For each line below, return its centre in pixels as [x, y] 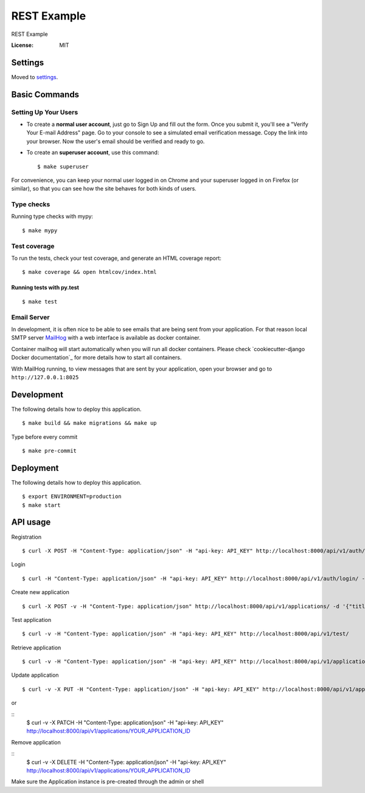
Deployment [35, 468]
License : [22, 45]
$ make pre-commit [50, 451]
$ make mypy [40, 230]
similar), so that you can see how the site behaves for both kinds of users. [104, 189]
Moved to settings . [35, 77]
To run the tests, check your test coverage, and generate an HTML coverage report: [116, 258]
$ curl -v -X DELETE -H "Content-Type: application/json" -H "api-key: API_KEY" [126, 762]
